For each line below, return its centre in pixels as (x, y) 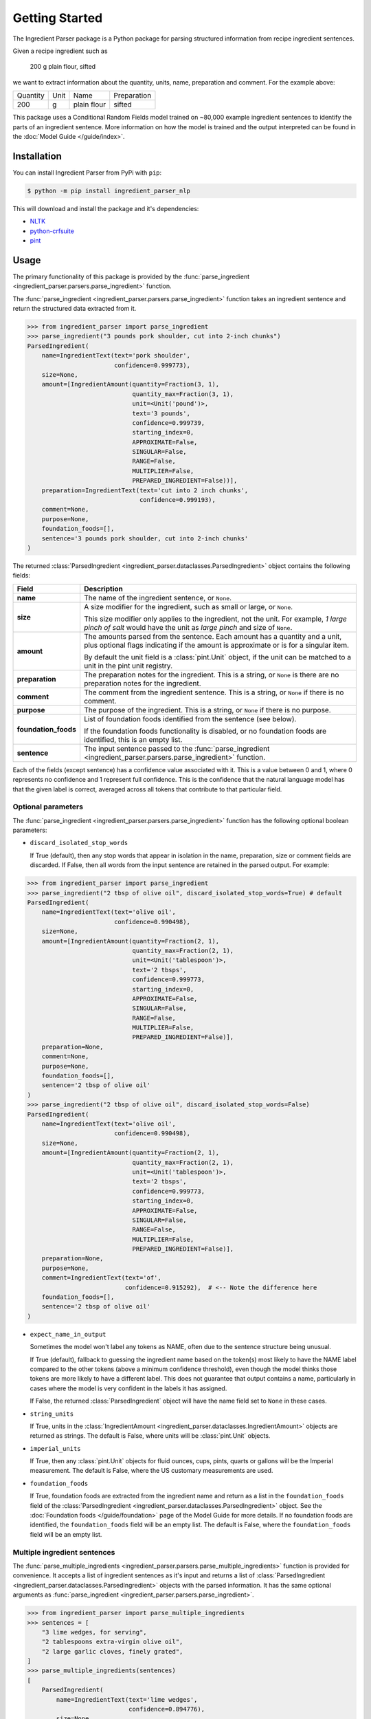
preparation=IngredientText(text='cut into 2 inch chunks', (145, 490)
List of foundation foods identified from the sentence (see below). (190, 719)
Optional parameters (48, 807)
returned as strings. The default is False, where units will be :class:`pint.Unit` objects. (150, 1436)
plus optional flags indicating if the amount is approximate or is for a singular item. (216, 645)
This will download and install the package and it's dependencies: (106, 208)
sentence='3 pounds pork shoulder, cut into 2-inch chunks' (145, 538)
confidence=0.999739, (169, 423)
